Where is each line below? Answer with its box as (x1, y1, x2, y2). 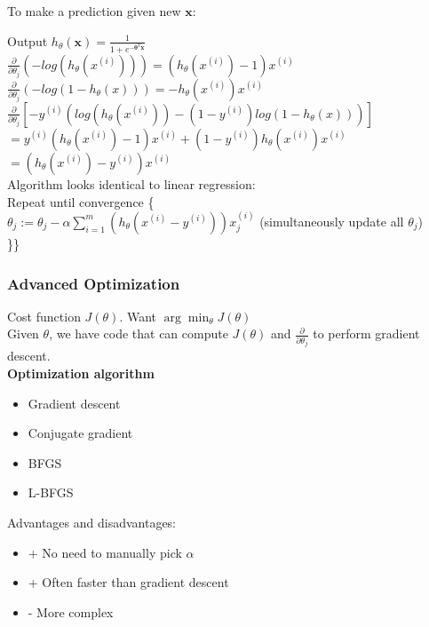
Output (7, 31, 48, 50)
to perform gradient (313, 324, 420, 343)
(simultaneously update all (259, 211, 404, 230)
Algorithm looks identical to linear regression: (7, 174, 256, 193)
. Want (119, 306, 157, 325)
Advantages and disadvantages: (7, 512, 177, 531)
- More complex (28, 602, 114, 621)
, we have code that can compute (49, 324, 228, 343)
